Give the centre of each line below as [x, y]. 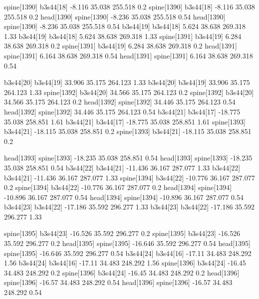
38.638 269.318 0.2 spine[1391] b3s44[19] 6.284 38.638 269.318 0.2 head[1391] [121, 46]
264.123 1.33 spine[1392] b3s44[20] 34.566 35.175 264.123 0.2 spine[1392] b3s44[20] [129, 92]
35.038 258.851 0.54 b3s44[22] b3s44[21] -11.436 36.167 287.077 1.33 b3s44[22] [122, 167]
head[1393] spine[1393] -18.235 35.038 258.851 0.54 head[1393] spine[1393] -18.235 [128, 158]
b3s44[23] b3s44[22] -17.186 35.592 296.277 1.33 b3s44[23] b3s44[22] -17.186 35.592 [129, 207]
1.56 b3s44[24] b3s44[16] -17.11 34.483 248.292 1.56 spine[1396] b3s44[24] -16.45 [125, 263]
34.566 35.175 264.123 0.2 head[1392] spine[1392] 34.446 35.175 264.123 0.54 [120, 102]
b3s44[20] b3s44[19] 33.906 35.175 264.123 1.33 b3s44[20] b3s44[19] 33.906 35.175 [127, 82]
